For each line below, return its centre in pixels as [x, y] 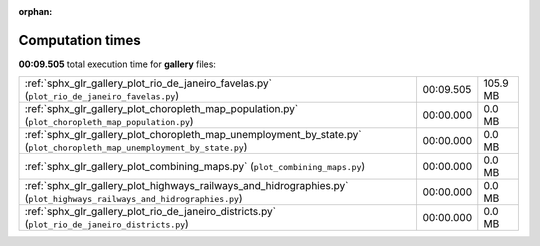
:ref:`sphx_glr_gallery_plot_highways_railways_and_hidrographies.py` [186, 186]
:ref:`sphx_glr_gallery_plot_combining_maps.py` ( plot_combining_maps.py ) [195, 167]
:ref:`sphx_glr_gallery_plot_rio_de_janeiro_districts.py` [150, 212]
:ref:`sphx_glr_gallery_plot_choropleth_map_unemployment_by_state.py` [193, 135]
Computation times [79, 40]
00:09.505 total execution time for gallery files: [117, 64]
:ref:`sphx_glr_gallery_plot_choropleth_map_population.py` [161, 109]
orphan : [35, 11]
